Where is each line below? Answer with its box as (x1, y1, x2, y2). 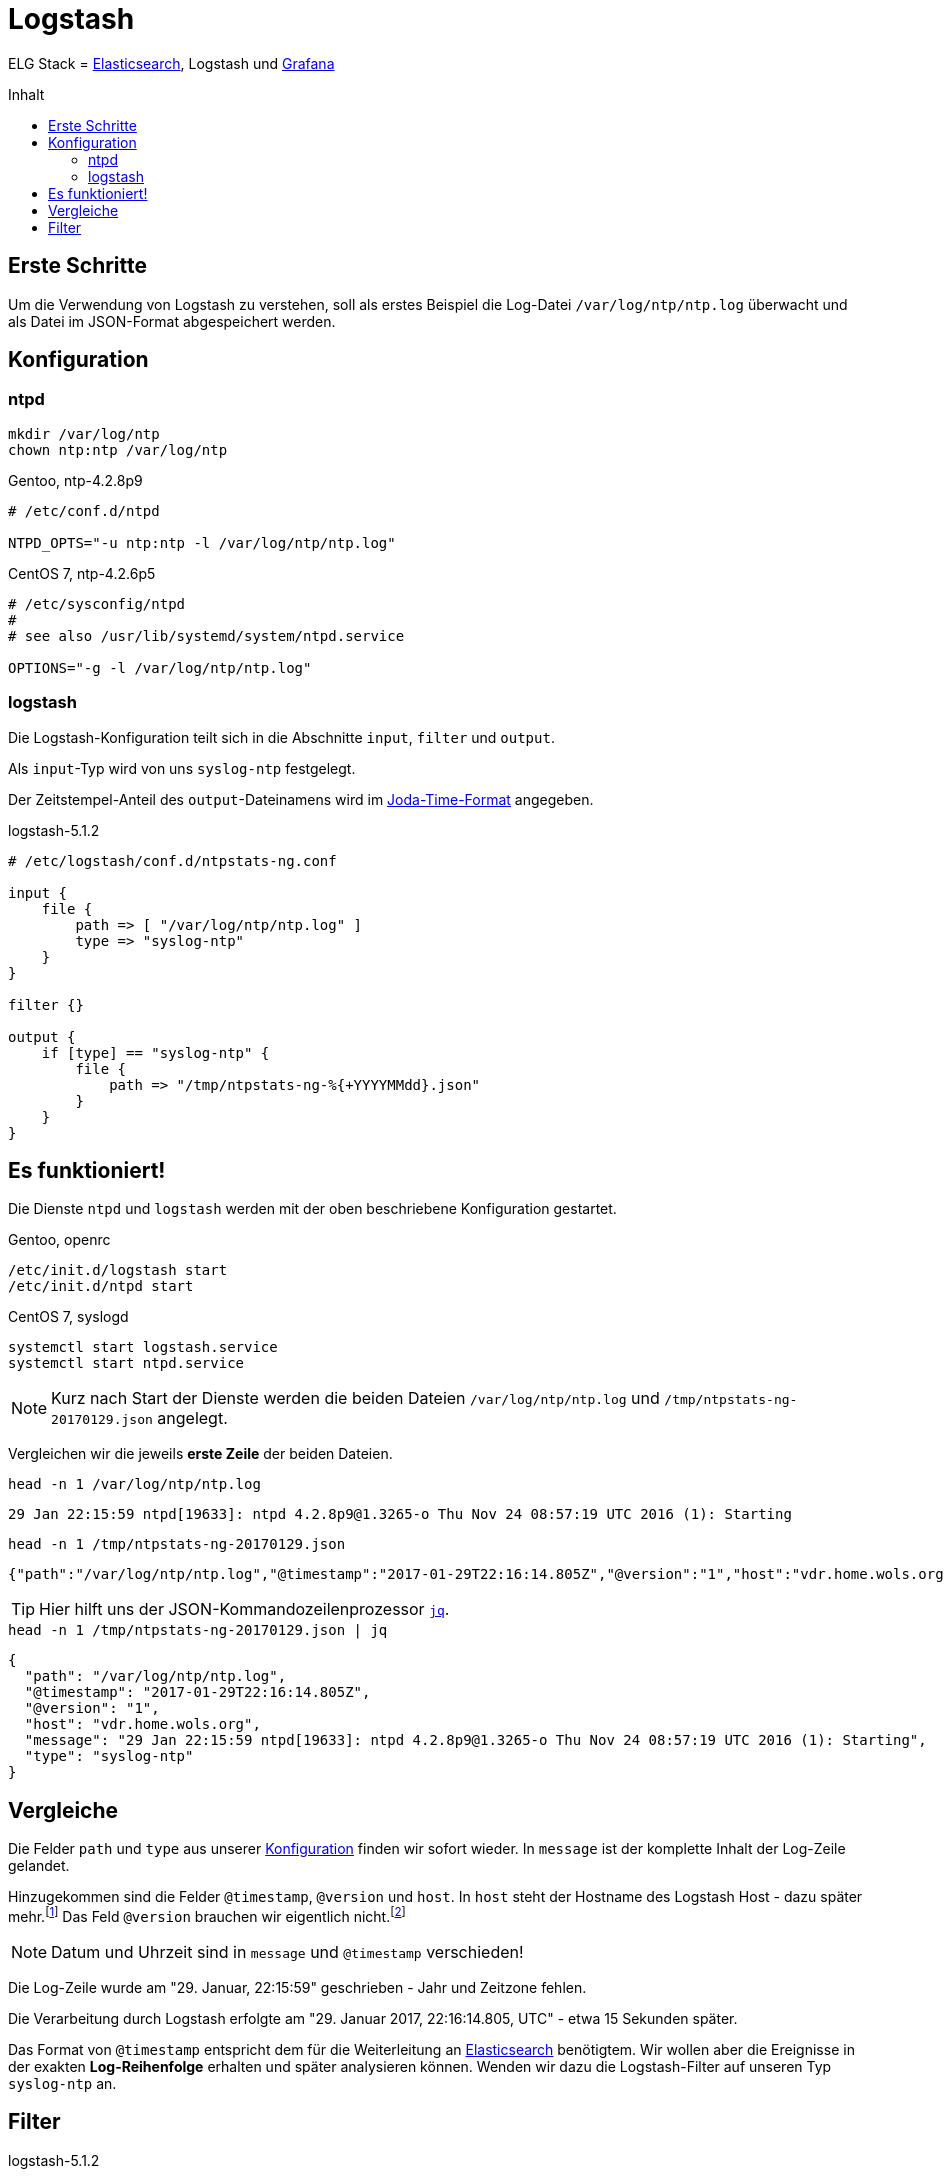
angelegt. (157, 1408, 228, 1429)
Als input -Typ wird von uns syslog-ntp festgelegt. (8, 759, 356, 777)
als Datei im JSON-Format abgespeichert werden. (8, 312, 336, 330)
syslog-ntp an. (8, 2074, 117, 2092)
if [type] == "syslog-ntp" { (41, 1044, 270, 1061)
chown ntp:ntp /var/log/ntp (8, 441, 228, 458)
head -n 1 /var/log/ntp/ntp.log (8, 1476, 261, 1493)
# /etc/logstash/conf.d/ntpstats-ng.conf (8, 852, 337, 869)
